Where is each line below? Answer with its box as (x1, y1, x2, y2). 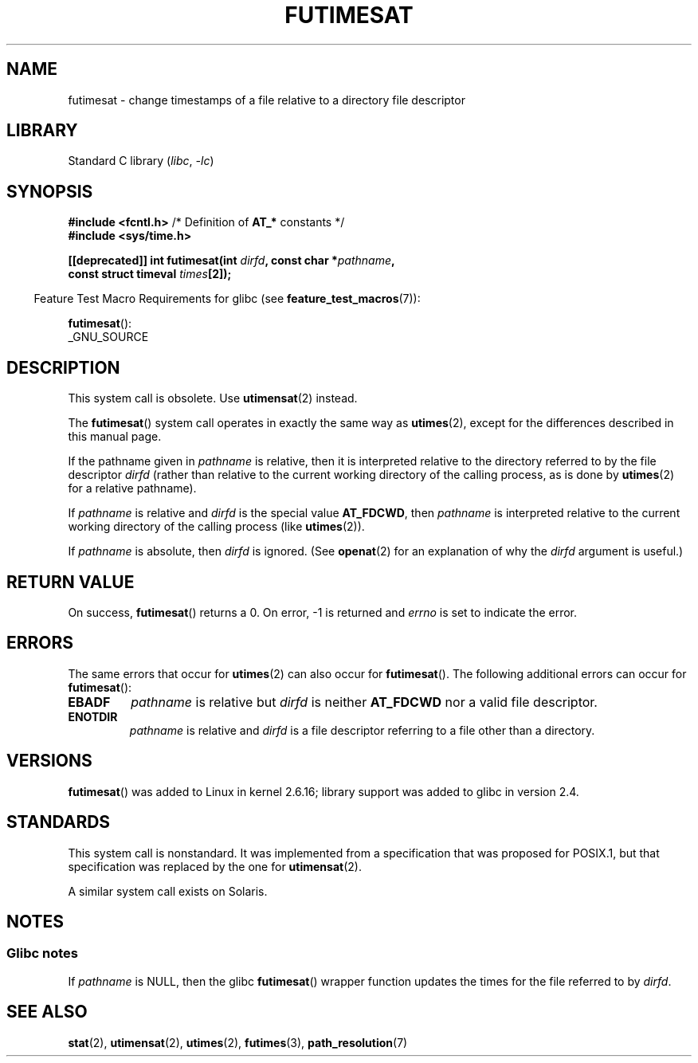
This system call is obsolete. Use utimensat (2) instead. (68, 391, 358, 406)
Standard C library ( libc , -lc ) (68, 154, 214, 168)
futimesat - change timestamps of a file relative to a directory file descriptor (68, 92, 465, 107)
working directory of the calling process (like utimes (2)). (68, 520, 365, 534)
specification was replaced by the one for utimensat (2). (68, 859, 362, 873)
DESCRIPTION (6, 357, 120, 378)
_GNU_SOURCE (68, 330, 149, 344)
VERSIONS (6, 751, 92, 771)
